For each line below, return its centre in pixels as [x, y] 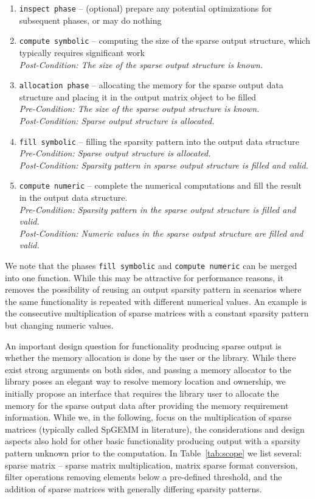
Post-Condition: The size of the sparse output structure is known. [141, 64]
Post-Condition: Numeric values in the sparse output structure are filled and [161, 233]
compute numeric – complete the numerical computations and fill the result [161, 185]
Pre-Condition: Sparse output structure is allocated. [115, 153]
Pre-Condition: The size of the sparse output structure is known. [139, 109]
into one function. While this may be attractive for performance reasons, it [144, 277]
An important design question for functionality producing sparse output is [143, 345]
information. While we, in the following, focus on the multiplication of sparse [148, 417]
